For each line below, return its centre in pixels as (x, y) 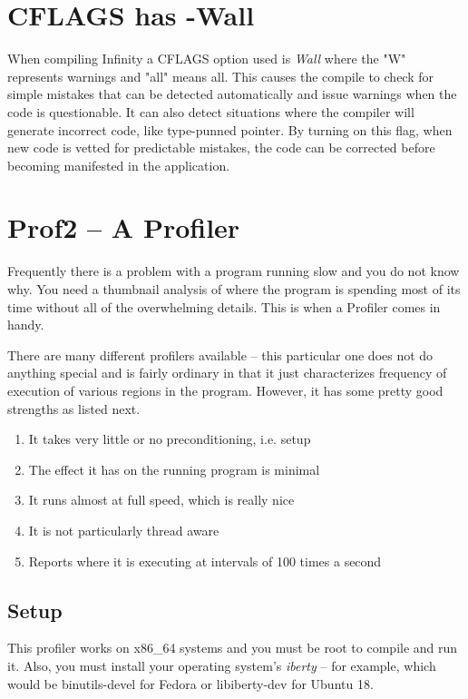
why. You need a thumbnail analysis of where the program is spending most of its (234, 289)
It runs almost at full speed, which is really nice (161, 500)
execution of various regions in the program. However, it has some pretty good (225, 390)
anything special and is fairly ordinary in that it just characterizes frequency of (227, 373)
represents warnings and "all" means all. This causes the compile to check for (220, 76)
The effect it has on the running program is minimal (174, 469)
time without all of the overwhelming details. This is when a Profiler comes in (224, 306)
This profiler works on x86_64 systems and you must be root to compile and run (233, 648)
